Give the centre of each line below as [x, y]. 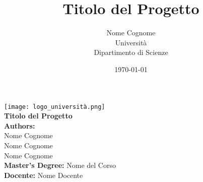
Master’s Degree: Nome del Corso [60, 165]
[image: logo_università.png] [55, 107]
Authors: [20, 125]
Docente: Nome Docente [44, 175]
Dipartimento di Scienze [131, 52]
